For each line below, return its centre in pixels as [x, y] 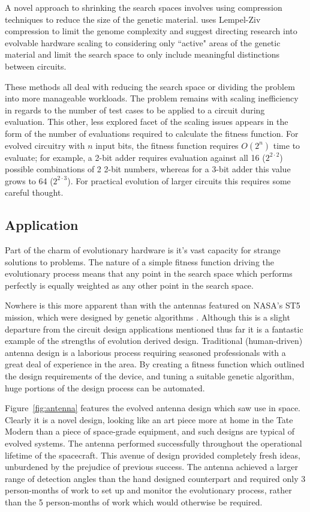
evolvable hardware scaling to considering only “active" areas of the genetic [143, 42]
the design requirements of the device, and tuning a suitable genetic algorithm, [150, 376]
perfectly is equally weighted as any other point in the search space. [129, 285]
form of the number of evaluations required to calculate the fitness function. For [152, 133]
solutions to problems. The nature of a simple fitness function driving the [139, 261]
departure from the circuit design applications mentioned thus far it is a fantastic [154, 329]
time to [287, 145]
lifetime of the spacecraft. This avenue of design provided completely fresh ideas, [153, 455]
